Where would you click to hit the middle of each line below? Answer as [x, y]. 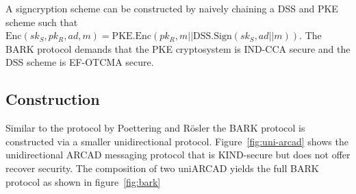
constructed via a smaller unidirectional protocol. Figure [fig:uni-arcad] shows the [177, 141]
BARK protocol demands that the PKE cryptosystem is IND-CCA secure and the [178, 48]
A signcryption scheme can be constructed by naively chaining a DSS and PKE [172, 8]
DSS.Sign [213, 37]
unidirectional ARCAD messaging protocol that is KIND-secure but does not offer [178, 155]
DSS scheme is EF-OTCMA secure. [80, 62]
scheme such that [42, 22]
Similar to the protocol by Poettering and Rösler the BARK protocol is [155, 128]
